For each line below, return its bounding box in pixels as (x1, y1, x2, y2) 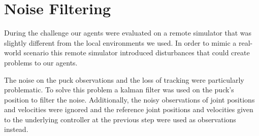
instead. (4, 124, 28, 134)
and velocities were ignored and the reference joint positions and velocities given (4, 104, 253, 115)
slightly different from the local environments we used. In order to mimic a (4, 37, 237, 48)
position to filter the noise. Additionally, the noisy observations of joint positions (4, 94, 255, 105)
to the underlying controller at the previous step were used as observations (4, 114, 236, 124)
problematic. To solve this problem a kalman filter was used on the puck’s (4, 84, 234, 95)
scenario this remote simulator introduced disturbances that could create (23, 47, 250, 58)
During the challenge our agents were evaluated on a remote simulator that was (4, 27, 252, 38)
